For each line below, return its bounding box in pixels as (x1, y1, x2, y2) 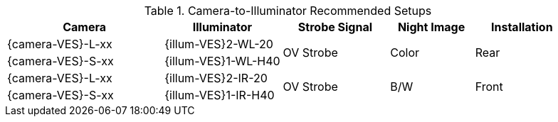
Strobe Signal (298, 20, 373, 34)
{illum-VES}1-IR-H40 (164, 88, 275, 102)
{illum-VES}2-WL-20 (164, 37, 273, 51)
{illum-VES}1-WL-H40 (164, 54, 280, 68)
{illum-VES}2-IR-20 (164, 71, 268, 85)
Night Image (397, 20, 465, 34)
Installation (491, 20, 553, 34)
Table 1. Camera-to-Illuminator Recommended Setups (144, 4, 432, 18)
